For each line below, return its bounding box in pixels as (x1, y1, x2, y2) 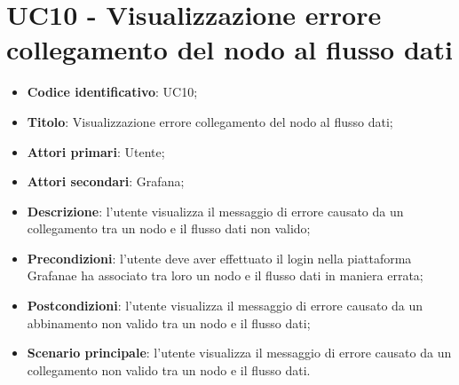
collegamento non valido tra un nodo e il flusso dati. (27, 360, 311, 379)
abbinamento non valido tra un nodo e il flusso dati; (27, 313, 311, 332)
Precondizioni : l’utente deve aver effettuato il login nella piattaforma (27, 248, 412, 267)
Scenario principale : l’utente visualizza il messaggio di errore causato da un (27, 343, 452, 362)
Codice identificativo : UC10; (27, 82, 198, 101)
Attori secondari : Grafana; (27, 172, 185, 191)
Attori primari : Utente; (27, 142, 165, 161)
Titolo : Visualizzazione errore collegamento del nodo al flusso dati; (27, 112, 393, 130)
